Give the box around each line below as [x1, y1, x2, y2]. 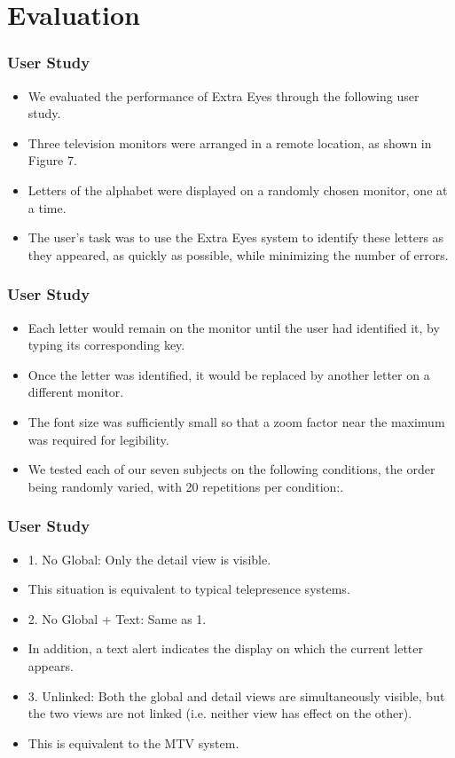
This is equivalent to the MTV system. [27, 733, 239, 752]
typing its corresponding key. [27, 336, 185, 354]
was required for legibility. [27, 430, 169, 448]
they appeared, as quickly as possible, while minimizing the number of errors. [27, 245, 449, 264]
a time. [27, 198, 67, 217]
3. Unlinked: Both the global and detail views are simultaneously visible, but [27, 686, 445, 705]
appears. [27, 656, 74, 675]
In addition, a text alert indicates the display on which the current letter [27, 639, 424, 658]
